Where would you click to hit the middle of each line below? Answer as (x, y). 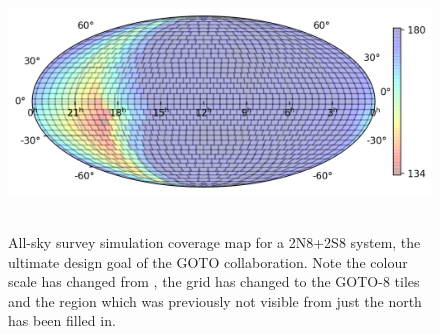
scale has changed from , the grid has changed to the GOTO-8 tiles (214, 281)
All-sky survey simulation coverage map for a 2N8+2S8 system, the (214, 241)
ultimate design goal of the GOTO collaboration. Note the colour (208, 261)
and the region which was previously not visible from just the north (215, 300)
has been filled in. (62, 320)
